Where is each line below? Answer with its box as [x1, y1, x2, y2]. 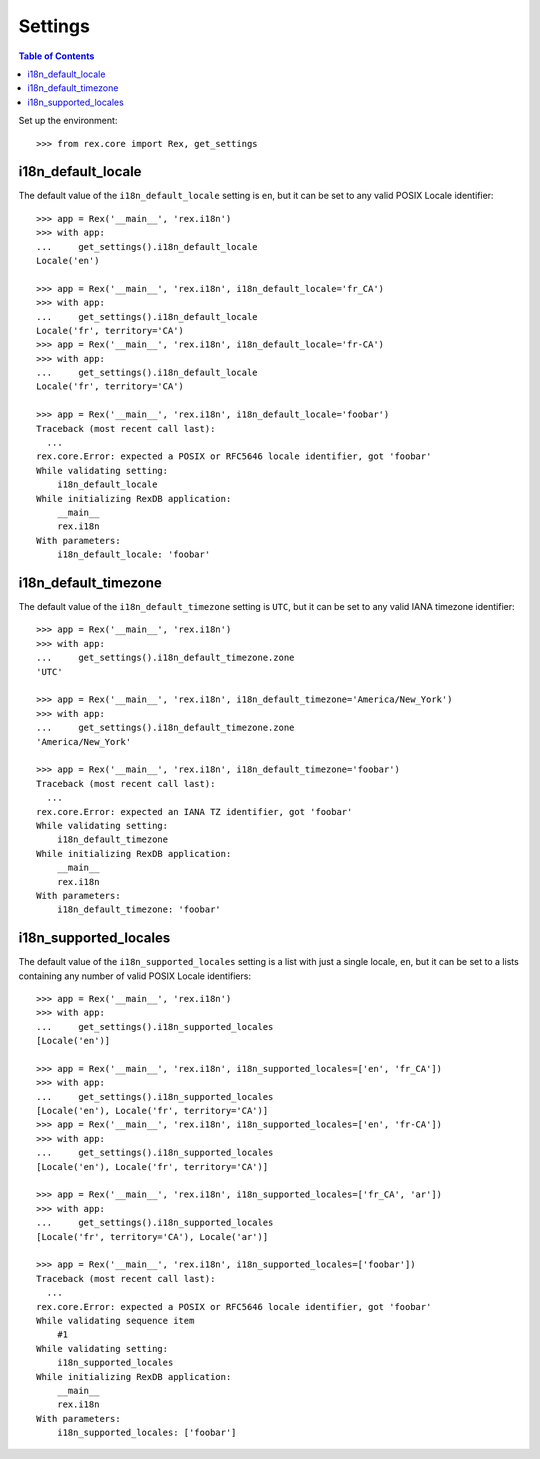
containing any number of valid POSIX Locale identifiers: [18, 970, 252, 982]
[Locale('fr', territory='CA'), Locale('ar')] [36, 1231, 269, 1242]
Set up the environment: [18, 115, 118, 127]
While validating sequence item [36, 1315, 195, 1326]
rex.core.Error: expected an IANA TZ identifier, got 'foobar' [36, 806, 353, 817]
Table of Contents [18, 50, 95, 62]
